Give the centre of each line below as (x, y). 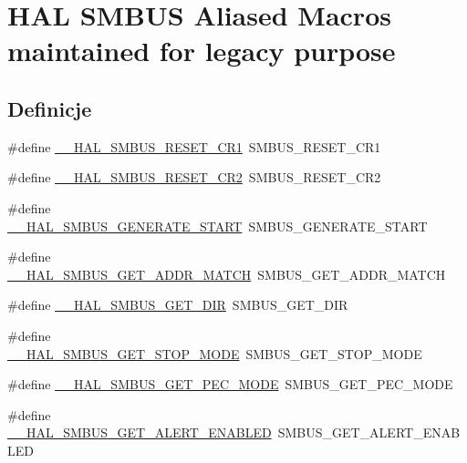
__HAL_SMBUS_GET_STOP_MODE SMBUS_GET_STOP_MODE (215, 353)
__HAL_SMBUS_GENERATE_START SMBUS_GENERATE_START (218, 226)
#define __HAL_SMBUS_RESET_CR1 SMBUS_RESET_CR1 (194, 146)
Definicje (50, 108)
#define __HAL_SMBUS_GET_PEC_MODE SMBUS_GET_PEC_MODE (230, 384)
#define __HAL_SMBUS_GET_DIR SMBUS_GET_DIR (178, 305)
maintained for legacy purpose (202, 51)
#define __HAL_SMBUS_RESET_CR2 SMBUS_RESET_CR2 (194, 177)
